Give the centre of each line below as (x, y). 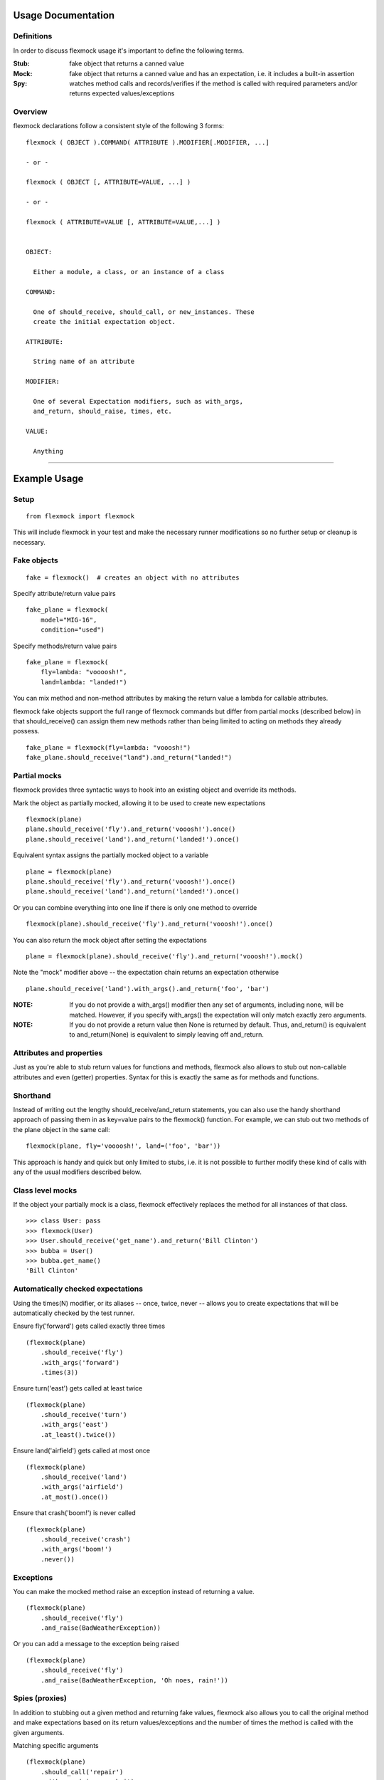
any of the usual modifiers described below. (78, 1172)
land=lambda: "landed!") (84, 682)
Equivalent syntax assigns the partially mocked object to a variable (111, 855)
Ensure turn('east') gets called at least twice (78, 1388)
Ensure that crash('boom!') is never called (75, 1513)
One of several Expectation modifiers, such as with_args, (138, 402)
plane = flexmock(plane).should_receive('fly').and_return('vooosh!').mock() (165, 956)
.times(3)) (59, 1372)
